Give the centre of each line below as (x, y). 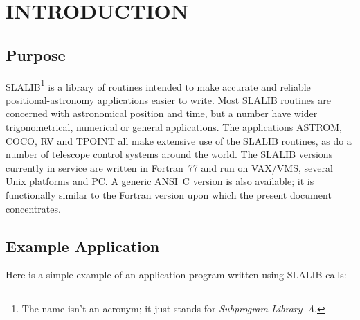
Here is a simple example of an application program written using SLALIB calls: (176, 275)
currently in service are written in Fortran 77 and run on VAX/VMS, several (169, 167)
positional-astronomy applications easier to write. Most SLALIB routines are (168, 99)
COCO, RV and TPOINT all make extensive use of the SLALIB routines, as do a (179, 140)
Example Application (83, 246)
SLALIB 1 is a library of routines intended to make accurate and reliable (158, 85)
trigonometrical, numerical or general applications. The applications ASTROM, (174, 127)
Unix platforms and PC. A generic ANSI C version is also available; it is (160, 181)
